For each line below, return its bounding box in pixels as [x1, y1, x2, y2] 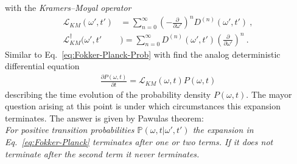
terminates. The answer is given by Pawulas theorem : [5, 111, 204, 124]
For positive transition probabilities [5, 123, 135, 136]
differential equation [5, 60, 80, 72]
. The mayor [246, 87, 292, 100]
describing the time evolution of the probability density [5, 87, 211, 100]
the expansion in [192, 123, 254, 136]
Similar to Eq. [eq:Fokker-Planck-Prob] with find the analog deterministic [5, 47, 281, 60]
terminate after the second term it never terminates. [5, 147, 200, 160]
